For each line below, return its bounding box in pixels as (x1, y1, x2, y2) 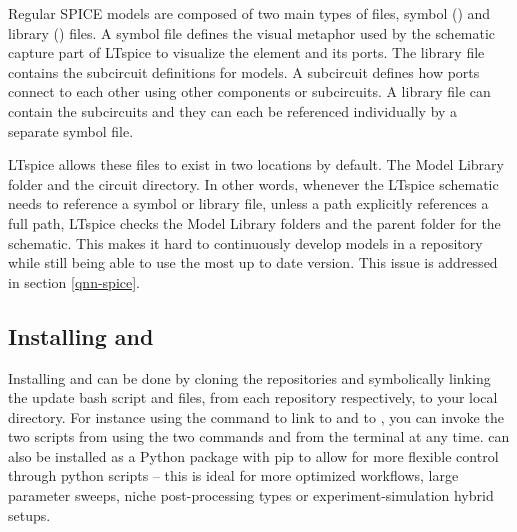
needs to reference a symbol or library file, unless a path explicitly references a (8, 193, 489, 214)
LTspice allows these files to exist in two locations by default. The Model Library (8, 154, 504, 175)
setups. (8, 504, 51, 525)
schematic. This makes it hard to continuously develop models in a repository (8, 232, 483, 253)
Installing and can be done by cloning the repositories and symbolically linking (8, 367, 491, 388)
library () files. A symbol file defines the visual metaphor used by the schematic (8, 22, 496, 43)
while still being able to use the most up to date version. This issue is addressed (8, 252, 498, 273)
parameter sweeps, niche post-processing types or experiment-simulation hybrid (8, 485, 494, 506)
